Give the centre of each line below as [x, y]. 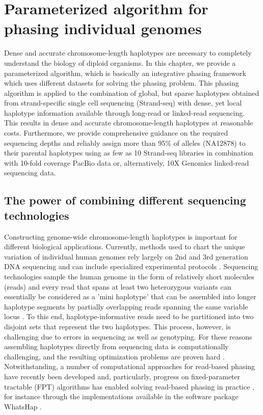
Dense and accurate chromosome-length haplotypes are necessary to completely [128, 53]
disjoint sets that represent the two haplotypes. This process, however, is [117, 326]
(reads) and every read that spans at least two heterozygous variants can [118, 286]
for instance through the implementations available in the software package [121, 396]
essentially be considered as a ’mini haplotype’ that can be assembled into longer [130, 296]
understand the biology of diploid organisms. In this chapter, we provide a [120, 62]
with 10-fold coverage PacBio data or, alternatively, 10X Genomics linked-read [127, 162]
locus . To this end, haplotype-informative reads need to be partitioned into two [129, 316]
